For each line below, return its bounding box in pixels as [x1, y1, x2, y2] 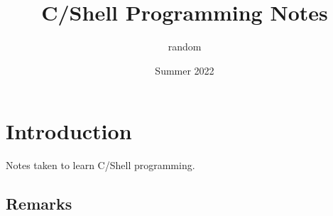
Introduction [6, 117, 132, 146]
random [168, 39, 202, 54]
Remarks [6, 193, 72, 215]
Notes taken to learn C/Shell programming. [6, 158, 195, 173]
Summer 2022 [155, 63, 214, 77]
